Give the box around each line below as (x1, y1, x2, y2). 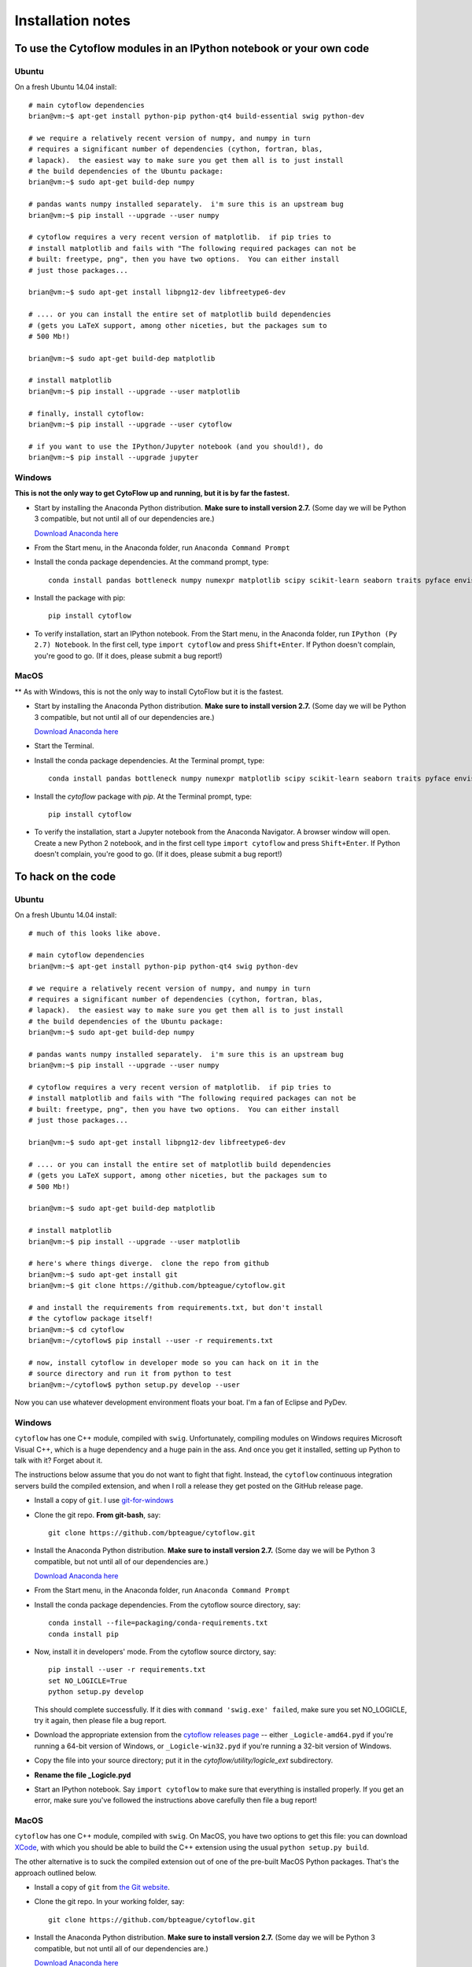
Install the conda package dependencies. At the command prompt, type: (34, 557, 269, 566)
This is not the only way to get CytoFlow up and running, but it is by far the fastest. (14, 489, 290, 498)
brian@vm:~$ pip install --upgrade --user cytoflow (28, 420, 232, 429)
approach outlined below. (14, 1868, 98, 1877)
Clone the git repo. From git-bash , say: (34, 1510, 161, 1519)
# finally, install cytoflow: (28, 409, 146, 418)
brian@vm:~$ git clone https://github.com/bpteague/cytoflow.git (28, 1281, 286, 1290)
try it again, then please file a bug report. (34, 1715, 167, 1725)
